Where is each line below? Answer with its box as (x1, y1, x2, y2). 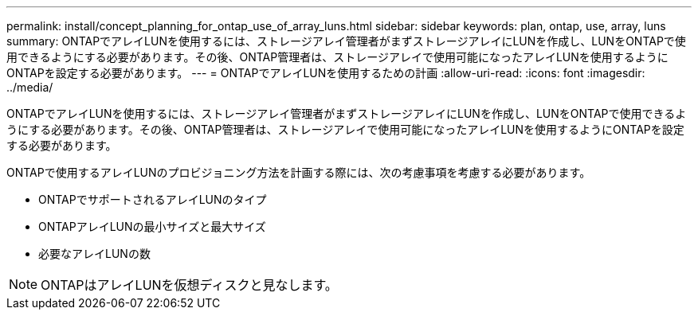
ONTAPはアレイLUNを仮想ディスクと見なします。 (41, 277, 338, 293)
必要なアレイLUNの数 (38, 247, 151, 260)
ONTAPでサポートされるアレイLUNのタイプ (38, 193, 267, 206)
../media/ (6, 80, 53, 94)
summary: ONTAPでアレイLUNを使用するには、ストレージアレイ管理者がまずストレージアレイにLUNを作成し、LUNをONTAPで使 (6, 34, 686, 48)
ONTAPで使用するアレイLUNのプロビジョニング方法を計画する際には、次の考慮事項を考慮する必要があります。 (6, 166, 591, 179)
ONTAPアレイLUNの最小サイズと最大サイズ (38, 220, 266, 233)
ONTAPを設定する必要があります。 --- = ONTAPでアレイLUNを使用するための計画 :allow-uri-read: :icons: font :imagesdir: (6, 66, 645, 80)
